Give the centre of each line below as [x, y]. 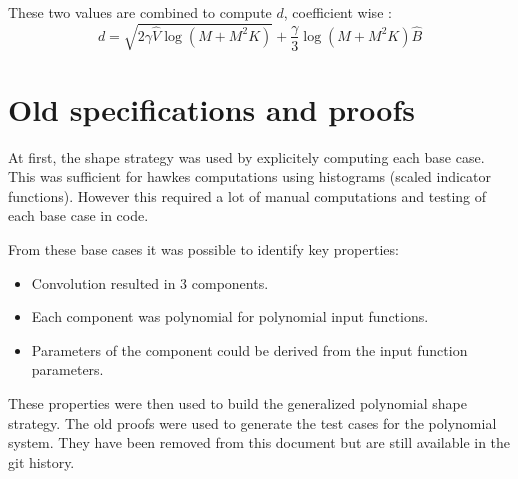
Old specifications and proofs [211, 108]
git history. [41, 461]
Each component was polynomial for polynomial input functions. [230, 316]
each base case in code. [78, 215]
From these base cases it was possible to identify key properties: [203, 249]
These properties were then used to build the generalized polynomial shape [237, 403]
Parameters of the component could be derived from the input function [249, 349]
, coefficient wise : [337, 12]
